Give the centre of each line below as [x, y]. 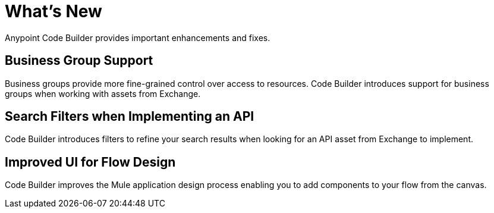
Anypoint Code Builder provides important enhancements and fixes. [138, 37]
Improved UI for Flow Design [90, 162]
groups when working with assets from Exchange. [103, 93]
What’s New [54, 11]
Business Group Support [79, 61]
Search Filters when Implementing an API [130, 117]
